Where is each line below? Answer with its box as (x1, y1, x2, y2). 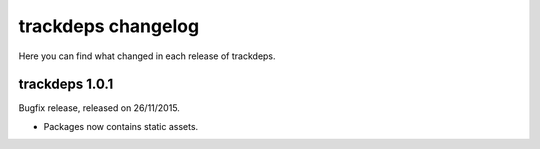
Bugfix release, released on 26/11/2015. (18, 102, 180, 114)
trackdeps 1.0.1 (18, 76, 114, 93)
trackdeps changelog (18, 15, 200, 37)
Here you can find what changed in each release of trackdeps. (18, 50, 276, 62)
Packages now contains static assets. (43, 120, 199, 132)
